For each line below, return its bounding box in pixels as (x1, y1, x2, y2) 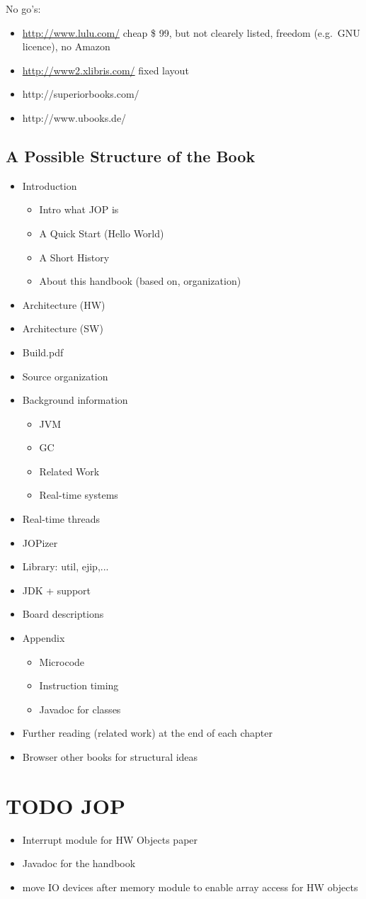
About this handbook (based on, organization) (39, 273, 241, 288)
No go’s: (6, 1, 41, 16)
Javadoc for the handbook (22, 856, 136, 871)
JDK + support (22, 582, 91, 597)
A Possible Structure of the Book (6, 145, 256, 166)
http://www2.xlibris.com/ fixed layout (22, 62, 189, 77)
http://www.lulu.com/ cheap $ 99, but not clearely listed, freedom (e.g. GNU (22, 25, 360, 40)
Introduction (22, 178, 77, 193)
